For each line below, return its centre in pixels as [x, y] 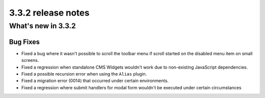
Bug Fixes [25, 42]
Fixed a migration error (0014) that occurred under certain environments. [95, 81]
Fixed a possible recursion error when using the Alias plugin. [84, 74]
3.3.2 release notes [49, 13]
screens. [30, 60]
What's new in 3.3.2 [42, 26]
